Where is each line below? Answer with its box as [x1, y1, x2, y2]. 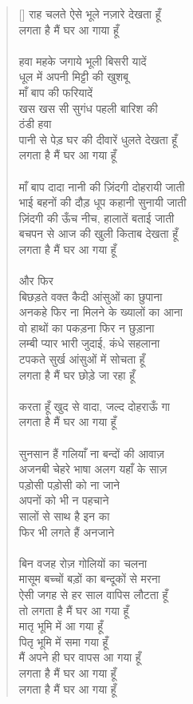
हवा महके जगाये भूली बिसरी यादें [18, 52, 147, 69]
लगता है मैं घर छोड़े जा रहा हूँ [18, 366, 135, 383]
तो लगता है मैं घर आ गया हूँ [18, 601, 129, 618]
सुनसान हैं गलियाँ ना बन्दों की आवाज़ [18, 445, 164, 461]
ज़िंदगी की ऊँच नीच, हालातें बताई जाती [18, 209, 175, 226]
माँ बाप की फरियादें [18, 83, 93, 100]
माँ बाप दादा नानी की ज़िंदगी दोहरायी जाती [18, 178, 185, 195]
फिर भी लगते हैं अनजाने [18, 523, 115, 540]
